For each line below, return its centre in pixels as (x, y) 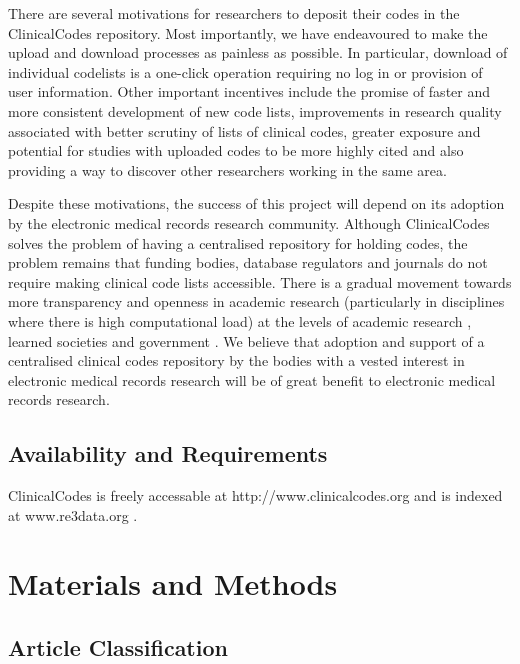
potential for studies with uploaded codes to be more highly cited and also (236, 150)
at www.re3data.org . (73, 514)
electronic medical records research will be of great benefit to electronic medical (252, 379)
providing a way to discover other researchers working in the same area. (227, 169)
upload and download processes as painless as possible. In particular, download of (258, 52)
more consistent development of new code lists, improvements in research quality (255, 110)
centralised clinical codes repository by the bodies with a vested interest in (236, 360)
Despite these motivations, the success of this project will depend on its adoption (256, 203)
